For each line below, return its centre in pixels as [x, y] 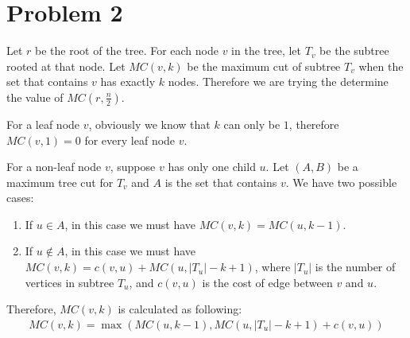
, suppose [133, 167]
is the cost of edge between [267, 282]
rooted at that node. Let [66, 66]
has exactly [128, 82]
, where [273, 267]
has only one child [212, 167]
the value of [35, 97]
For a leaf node [43, 124]
